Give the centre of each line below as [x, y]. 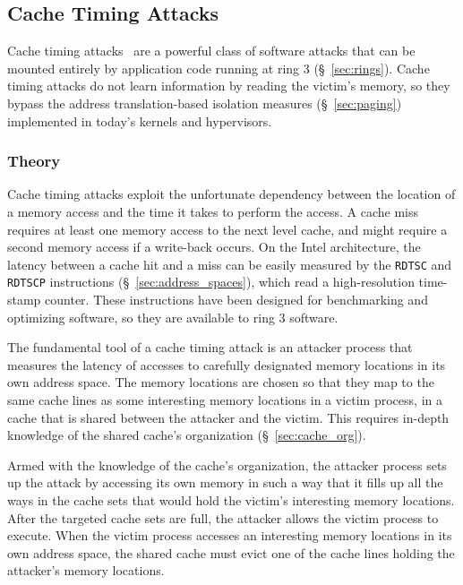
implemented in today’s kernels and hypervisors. [140, 120]
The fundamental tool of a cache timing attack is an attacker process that [210, 347]
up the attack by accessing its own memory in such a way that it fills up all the [225, 482]
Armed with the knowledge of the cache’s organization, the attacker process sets [227, 465]
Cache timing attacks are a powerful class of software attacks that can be [211, 51]
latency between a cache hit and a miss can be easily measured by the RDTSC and [230, 264]
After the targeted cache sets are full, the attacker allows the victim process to [223, 517]
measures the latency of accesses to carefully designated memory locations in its [227, 364]
